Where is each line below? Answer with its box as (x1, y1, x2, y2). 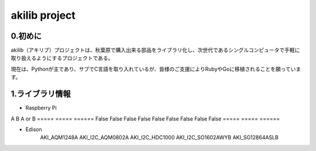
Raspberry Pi (25, 104, 57, 111)
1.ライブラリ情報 (11, 89, 71, 99)
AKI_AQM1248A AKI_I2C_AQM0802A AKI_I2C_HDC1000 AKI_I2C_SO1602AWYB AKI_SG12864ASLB (40, 134, 279, 141)
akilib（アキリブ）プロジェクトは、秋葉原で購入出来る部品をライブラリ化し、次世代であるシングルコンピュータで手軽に (11, 47, 300, 54)
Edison (25, 126, 42, 133)
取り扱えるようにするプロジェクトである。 (11, 54, 114, 61)
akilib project (11, 9, 76, 22)
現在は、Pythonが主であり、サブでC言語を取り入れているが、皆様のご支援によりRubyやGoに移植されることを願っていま (11, 65, 301, 73)
